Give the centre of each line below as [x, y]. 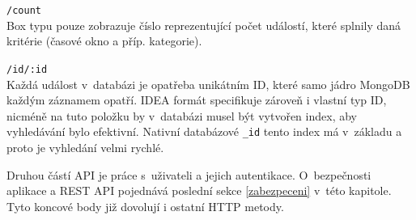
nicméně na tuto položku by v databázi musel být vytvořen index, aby [182, 115]
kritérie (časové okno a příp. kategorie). [104, 41]
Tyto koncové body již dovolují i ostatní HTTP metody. [145, 206]
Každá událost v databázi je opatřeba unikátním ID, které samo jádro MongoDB [208, 84]
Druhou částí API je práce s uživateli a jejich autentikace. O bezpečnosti [189, 174]
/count [24, 11]
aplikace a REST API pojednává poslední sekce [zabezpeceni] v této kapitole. [199, 190]
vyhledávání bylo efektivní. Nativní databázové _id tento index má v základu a [204, 131]
